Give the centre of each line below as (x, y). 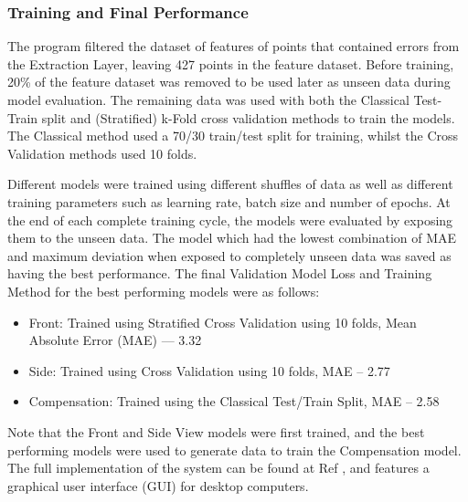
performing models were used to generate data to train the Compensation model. (234, 450)
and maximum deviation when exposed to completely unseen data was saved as (229, 255)
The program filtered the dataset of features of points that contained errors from (234, 46)
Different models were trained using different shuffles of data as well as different (230, 184)
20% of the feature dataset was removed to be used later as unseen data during (229, 82)
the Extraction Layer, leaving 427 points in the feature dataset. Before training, (231, 63)
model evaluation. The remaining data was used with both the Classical (208, 99)
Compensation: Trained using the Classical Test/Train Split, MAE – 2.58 (234, 401)
